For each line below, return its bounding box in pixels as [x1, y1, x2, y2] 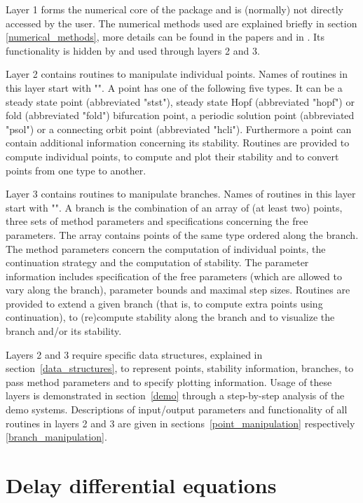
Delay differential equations [6, 471, 277, 499]
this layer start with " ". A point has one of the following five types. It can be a [6, 80, 343, 95]
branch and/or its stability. [6, 324, 122, 338]
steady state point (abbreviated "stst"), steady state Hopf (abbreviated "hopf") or [6, 94, 355, 109]
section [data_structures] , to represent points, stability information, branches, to [6, 361, 354, 375]
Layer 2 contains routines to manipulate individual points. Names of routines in [6, 67, 348, 81]
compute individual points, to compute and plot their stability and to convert [6, 149, 339, 163]
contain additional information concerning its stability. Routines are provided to [6, 135, 350, 150]
